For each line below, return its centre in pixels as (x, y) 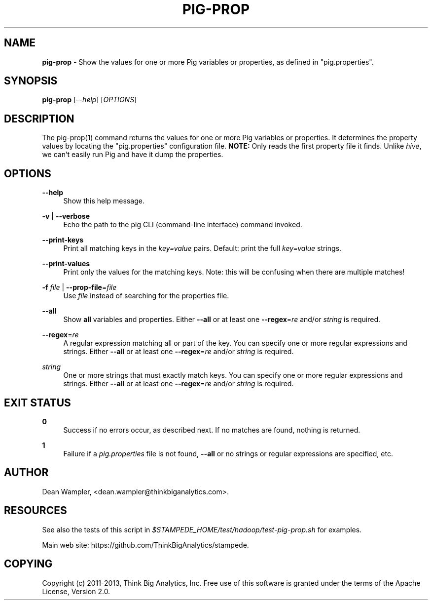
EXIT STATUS (37, 403)
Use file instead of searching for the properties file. (146, 296)
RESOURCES (36, 511)
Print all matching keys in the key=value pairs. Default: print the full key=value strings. (202, 248)
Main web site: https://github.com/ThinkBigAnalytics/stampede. (145, 545)
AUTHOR (26, 473)
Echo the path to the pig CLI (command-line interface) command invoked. (183, 225)
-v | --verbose (66, 216)
